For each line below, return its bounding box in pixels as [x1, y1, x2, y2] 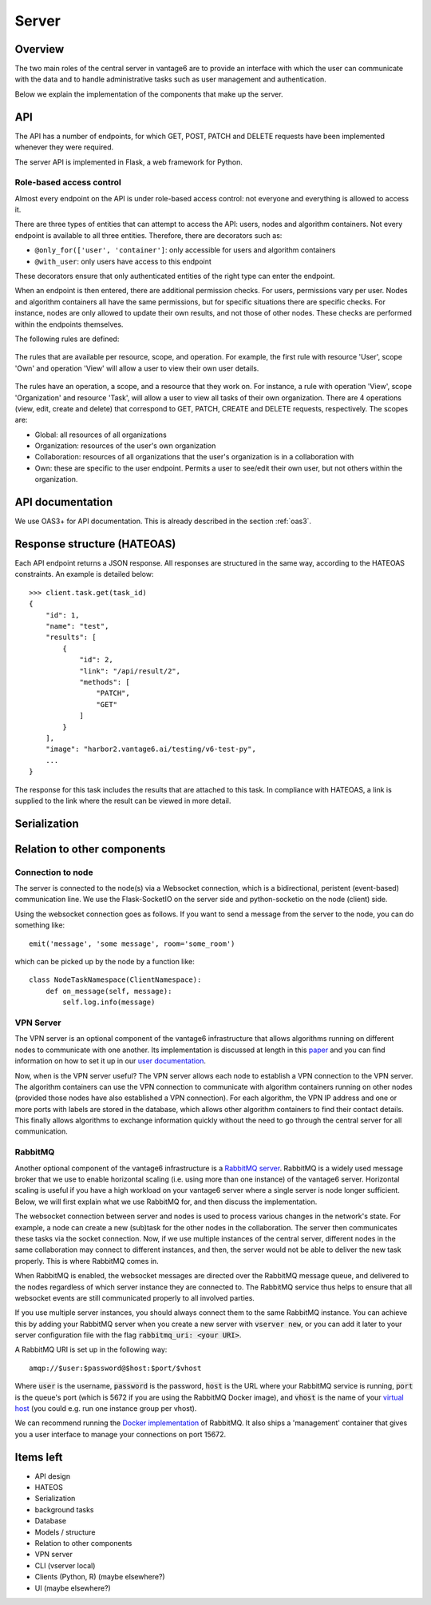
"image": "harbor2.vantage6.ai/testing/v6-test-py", [45, 745, 257, 754]
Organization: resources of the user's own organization [34, 441, 216, 451]
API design [34, 1471, 71, 1481]
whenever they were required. [14, 142, 114, 152]
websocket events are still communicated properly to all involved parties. [14, 1293, 255, 1302]
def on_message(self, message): [45, 987, 172, 995]
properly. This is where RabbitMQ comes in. [14, 1256, 159, 1265]
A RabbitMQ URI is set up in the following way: [14, 1345, 168, 1354]
